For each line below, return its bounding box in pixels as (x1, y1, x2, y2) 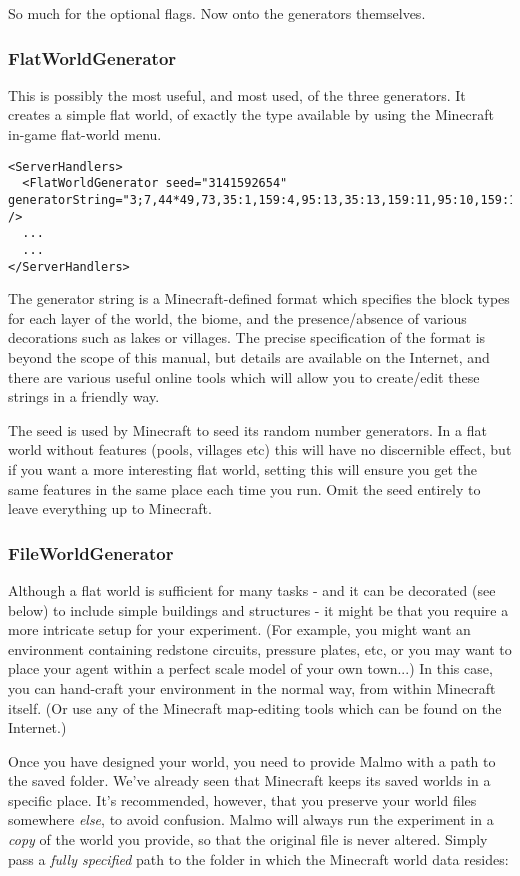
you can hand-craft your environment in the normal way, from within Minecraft (8, 677, 496, 698)
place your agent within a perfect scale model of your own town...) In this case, (8, 658, 493, 679)
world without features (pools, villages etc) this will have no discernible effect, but (8, 439, 512, 460)
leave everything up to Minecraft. (8, 498, 212, 519)
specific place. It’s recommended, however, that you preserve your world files (8, 789, 477, 810)
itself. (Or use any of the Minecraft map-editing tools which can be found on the (8, 697, 502, 718)
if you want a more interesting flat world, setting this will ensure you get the (8, 458, 478, 479)
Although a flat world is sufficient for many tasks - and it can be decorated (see (8, 579, 496, 600)
